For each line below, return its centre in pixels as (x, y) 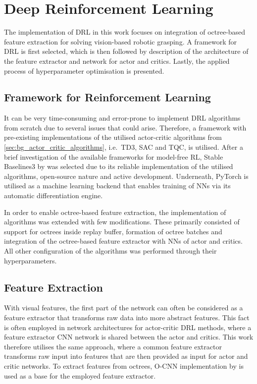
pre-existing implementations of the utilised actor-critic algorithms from (113, 137)
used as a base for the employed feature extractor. (80, 375)
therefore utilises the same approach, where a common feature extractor (113, 346)
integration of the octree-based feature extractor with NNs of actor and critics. (123, 241)
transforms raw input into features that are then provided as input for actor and (126, 356)
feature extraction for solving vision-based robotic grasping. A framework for (121, 41)
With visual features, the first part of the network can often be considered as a (124, 308)
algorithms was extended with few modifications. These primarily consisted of (122, 222)
